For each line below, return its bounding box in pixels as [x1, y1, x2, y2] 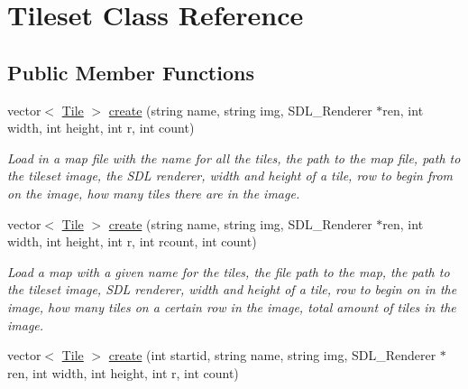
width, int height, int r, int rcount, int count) [7, 232, 257, 251]
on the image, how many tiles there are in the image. [7, 183, 300, 202]
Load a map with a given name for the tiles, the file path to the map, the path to [7, 262, 450, 281]
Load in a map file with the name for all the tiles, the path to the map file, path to [7, 148, 461, 167]
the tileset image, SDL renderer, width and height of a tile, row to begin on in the [7, 280, 457, 299]
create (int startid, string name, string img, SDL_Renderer [108, 346, 436, 365]
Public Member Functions [7, 58, 254, 86]
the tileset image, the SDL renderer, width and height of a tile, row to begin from [7, 166, 454, 185]
